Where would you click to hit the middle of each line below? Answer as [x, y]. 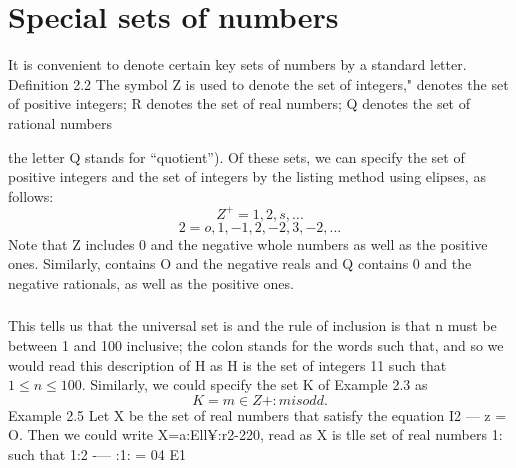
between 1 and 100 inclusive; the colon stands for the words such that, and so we [256, 345]
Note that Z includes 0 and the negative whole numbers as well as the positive [248, 243]
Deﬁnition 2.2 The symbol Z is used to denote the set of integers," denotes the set [258, 83]
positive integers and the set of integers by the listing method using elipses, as [247, 176]
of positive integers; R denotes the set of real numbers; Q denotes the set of [239, 103]
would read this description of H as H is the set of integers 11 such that [227, 364]
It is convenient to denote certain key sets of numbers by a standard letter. [237, 64]
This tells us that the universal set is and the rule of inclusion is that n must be [252, 325]
